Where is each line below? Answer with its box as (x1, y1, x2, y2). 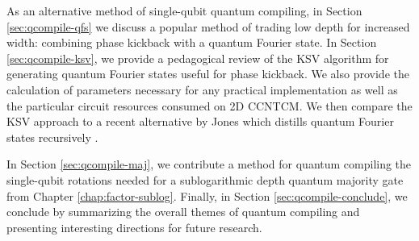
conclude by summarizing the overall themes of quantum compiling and (6, 203, 360, 220)
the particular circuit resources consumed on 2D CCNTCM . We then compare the (6, 97, 413, 114)
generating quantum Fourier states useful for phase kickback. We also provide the (6, 65, 409, 82)
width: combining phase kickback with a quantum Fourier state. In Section (6, 34, 377, 51)
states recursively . (6, 128, 98, 145)
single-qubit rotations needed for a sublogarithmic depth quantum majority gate (6, 171, 404, 188)
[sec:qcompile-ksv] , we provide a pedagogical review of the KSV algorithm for (6, 49, 389, 66)
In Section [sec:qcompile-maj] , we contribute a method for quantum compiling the (6, 156, 412, 172)
